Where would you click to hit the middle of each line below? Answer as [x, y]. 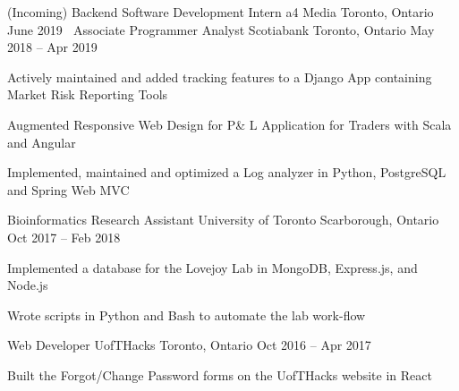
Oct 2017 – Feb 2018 [64, 237]
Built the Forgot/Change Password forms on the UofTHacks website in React [220, 374]
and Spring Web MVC [68, 189]
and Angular [42, 142]
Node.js [28, 285]
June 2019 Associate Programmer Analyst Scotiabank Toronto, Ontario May [221, 29]
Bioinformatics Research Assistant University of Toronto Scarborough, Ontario [223, 220]
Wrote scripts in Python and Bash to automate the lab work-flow [187, 314]
